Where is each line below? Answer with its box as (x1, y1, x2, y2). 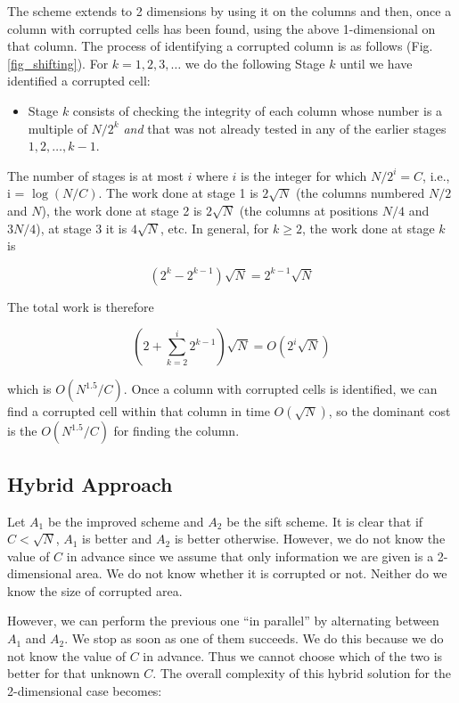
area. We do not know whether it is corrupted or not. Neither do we (76, 564, 447, 583)
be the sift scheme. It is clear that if (226, 511, 423, 530)
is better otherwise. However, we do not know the (174, 529, 446, 548)
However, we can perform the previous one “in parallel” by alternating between (7, 611, 439, 630)
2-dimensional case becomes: (7, 681, 162, 699)
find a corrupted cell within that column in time (7, 402, 270, 421)
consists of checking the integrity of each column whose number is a (72, 101, 443, 119)
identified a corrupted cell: (7, 71, 151, 90)
